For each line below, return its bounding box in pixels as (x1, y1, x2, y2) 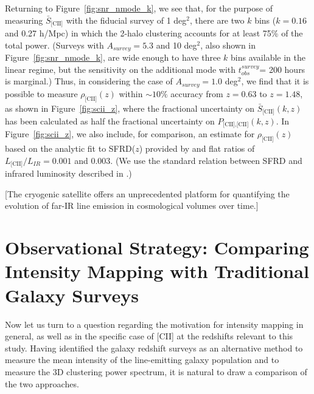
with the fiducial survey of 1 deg (66, 13, 187, 26)
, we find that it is (241, 75, 309, 87)
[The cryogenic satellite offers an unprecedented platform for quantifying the (5, 187, 290, 200)
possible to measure (5, 87, 78, 100)
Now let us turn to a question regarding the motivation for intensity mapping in (5, 318, 304, 330)
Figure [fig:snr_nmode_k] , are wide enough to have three (5, 51, 221, 64)
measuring (5, 13, 43, 26)
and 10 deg (156, 38, 197, 51)
